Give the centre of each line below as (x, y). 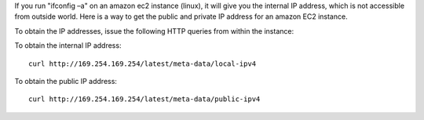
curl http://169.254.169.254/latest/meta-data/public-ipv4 (144, 99)
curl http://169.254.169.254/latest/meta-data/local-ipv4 (143, 64)
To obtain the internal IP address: (68, 45)
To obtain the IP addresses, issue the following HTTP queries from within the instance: (154, 31)
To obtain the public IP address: (66, 81)
